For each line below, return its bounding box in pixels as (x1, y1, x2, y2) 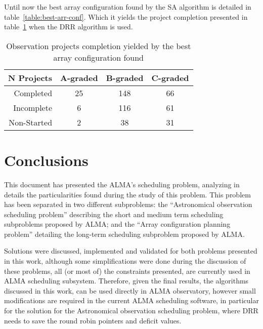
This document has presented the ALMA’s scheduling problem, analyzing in (4, 179, 240, 189)
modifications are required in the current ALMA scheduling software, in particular (4, 295, 259, 306)
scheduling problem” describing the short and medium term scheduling (4, 209, 224, 219)
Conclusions (4, 149, 89, 170)
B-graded (106, 71, 144, 84)
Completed (14, 87, 53, 99)
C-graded (151, 71, 189, 84)
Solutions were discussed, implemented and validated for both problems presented (4, 245, 257, 256)
